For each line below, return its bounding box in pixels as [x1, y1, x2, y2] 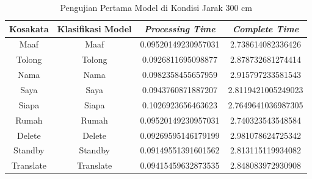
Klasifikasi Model [57, 22, 132, 35]
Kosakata [9, 22, 49, 35]
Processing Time [144, 22, 216, 35]
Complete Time [232, 22, 299, 35]
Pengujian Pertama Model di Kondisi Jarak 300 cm [60, 1, 252, 13]
